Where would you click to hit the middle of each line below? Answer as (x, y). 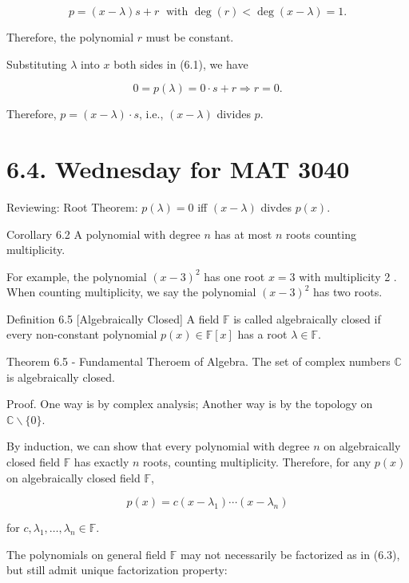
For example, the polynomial (77, 276)
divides (234, 114)
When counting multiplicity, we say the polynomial (131, 292)
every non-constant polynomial (82, 334)
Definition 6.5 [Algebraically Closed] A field (113, 318)
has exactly (101, 462)
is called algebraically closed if (307, 318)
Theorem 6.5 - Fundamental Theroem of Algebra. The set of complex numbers (199, 361)
